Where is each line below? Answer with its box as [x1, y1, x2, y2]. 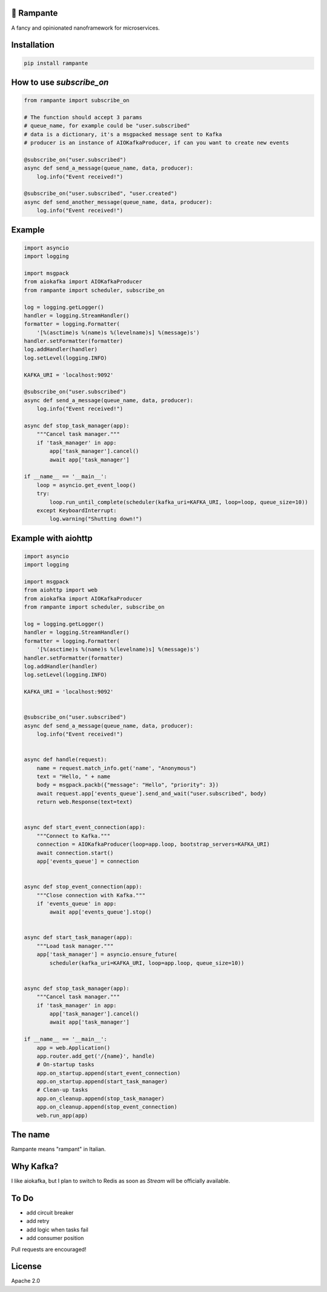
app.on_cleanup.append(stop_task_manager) [36, 1095, 165, 1102]
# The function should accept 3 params [24, 114, 142, 120]
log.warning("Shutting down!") [49, 515, 142, 522]
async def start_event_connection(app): [24, 824, 145, 831]
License [11, 1261, 42, 1271]
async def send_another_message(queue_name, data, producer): [24, 199, 213, 205]
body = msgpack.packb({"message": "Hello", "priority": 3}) [36, 782, 219, 788]
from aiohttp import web [24, 587, 98, 593]
